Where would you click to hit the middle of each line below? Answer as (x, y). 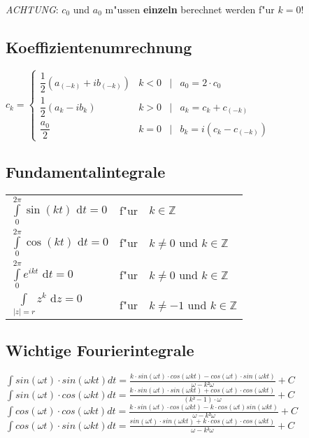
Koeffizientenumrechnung (99, 47)
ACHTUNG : (32, 9)
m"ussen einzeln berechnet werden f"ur (190, 9)
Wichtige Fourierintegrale (100, 350)
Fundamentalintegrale (86, 171)
